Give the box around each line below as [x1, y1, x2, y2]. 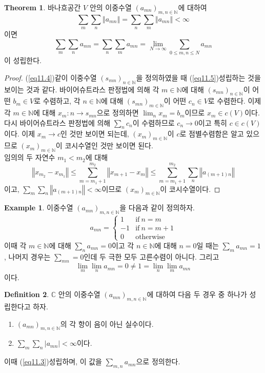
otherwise [135, 233, 165, 241]
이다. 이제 [4, 128, 35, 139]
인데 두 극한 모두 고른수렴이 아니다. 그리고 [84, 251, 219, 262]
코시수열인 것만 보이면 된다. [65, 140, 153, 151]
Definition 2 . [4, 289, 49, 300]
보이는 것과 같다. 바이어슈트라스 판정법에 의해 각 [4, 84, 159, 94]
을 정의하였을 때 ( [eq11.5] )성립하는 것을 [136, 72, 261, 83]
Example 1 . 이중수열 [4, 202, 73, 213]
